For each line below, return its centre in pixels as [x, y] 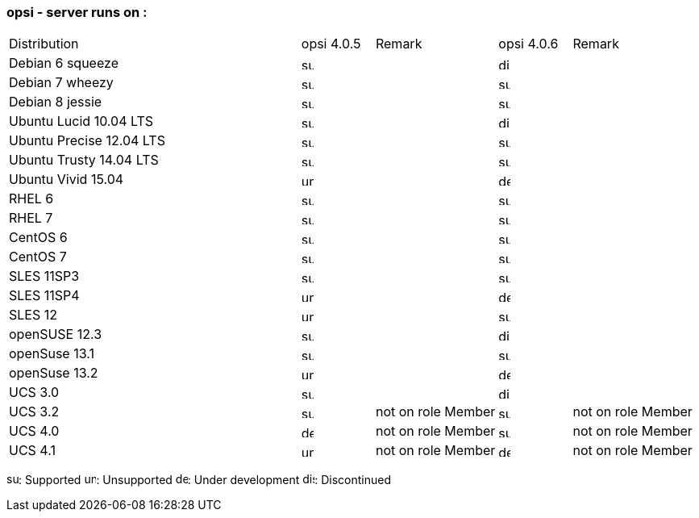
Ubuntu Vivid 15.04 [67, 180]
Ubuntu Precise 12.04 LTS [87, 141]
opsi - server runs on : [77, 12]
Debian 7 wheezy [61, 83]
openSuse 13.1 [52, 354]
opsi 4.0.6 [528, 44]
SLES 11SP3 [44, 276]
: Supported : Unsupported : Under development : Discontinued [205, 480]
